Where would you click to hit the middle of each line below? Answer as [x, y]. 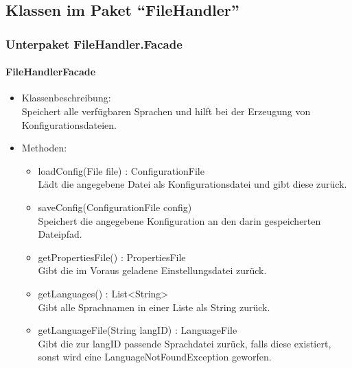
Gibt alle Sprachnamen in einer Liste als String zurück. [154, 307]
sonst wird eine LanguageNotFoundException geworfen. [155, 357]
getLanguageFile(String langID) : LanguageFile [138, 330]
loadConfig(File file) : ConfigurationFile [121, 170]
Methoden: [44, 148]
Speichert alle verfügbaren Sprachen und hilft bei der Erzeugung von [166, 111]
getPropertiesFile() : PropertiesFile [112, 257]
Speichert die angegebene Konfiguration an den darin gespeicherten [179, 220]
